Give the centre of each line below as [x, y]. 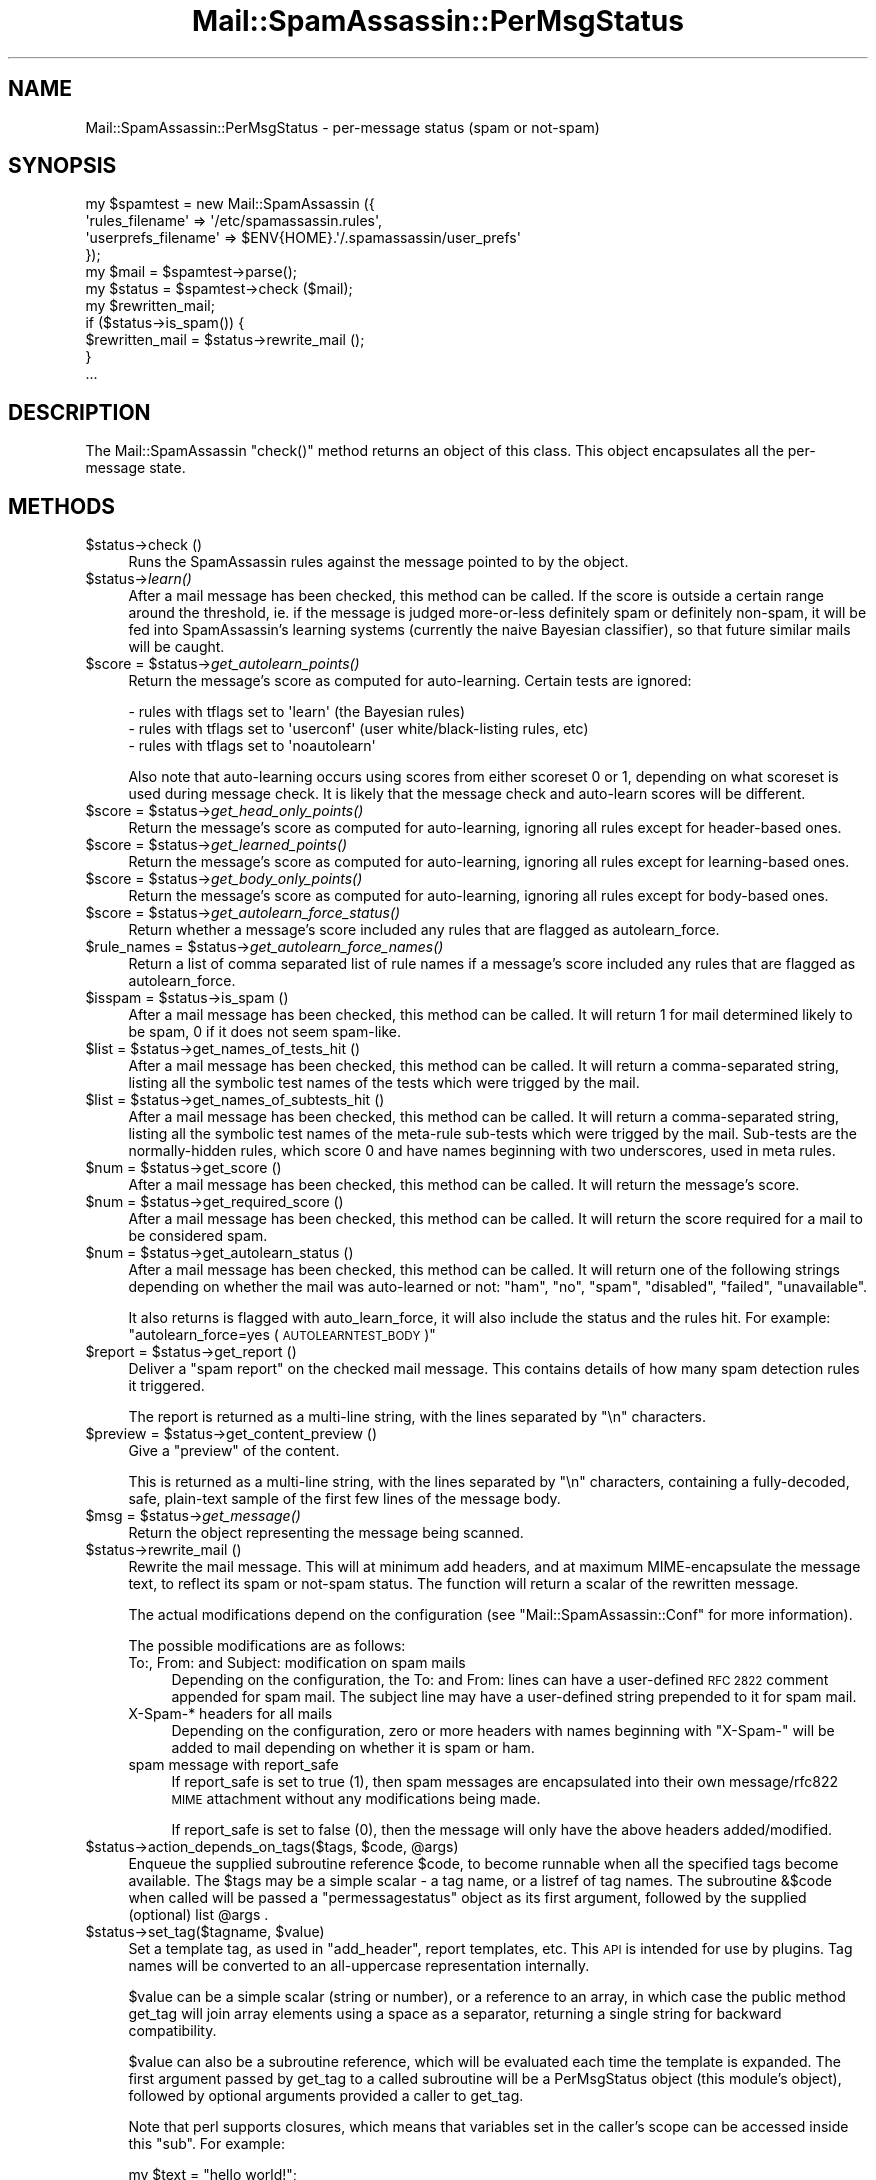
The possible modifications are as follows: [267, 1646]
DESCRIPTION [79, 412]
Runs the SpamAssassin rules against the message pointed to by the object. [378, 562]
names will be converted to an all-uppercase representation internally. [359, 1966]
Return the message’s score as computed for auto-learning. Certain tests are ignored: [410, 681]
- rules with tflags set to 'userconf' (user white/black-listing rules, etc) [358, 729]
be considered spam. [198, 1236]
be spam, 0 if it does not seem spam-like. [265, 1032]
